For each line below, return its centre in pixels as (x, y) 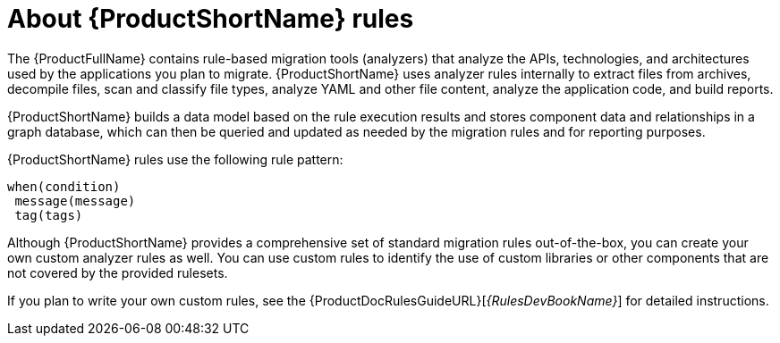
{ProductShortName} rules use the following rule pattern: (175, 159)
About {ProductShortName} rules (211, 19)
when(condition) (64, 186)
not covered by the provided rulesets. (118, 272)
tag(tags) (49, 215)
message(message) (75, 201)
